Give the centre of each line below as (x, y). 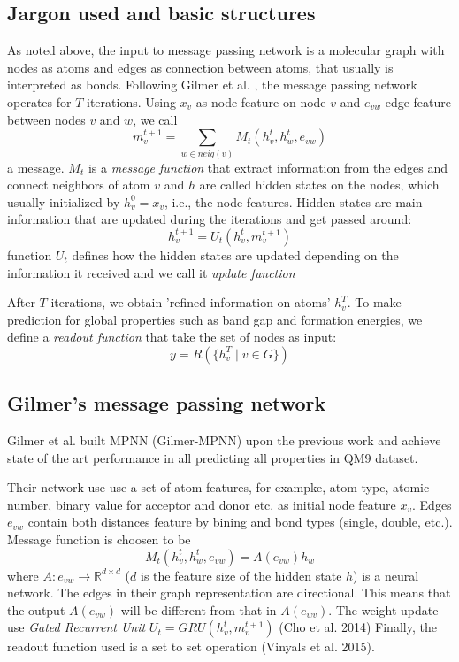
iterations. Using (131, 101)
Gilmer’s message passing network (167, 403)
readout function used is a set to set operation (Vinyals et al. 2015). (191, 647)
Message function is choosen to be (99, 539)
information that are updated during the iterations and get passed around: (210, 219)
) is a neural (386, 575)
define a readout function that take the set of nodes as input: (172, 337)
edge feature (418, 101)
